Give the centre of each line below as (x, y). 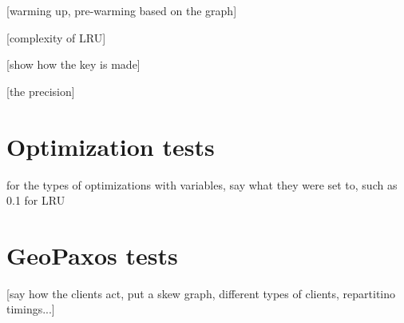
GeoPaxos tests (92, 255)
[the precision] (41, 91)
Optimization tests (111, 146)
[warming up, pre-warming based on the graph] (122, 10)
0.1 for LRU (36, 200)
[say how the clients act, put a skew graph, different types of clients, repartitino (201, 293)
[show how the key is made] (73, 64)
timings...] (31, 309)
